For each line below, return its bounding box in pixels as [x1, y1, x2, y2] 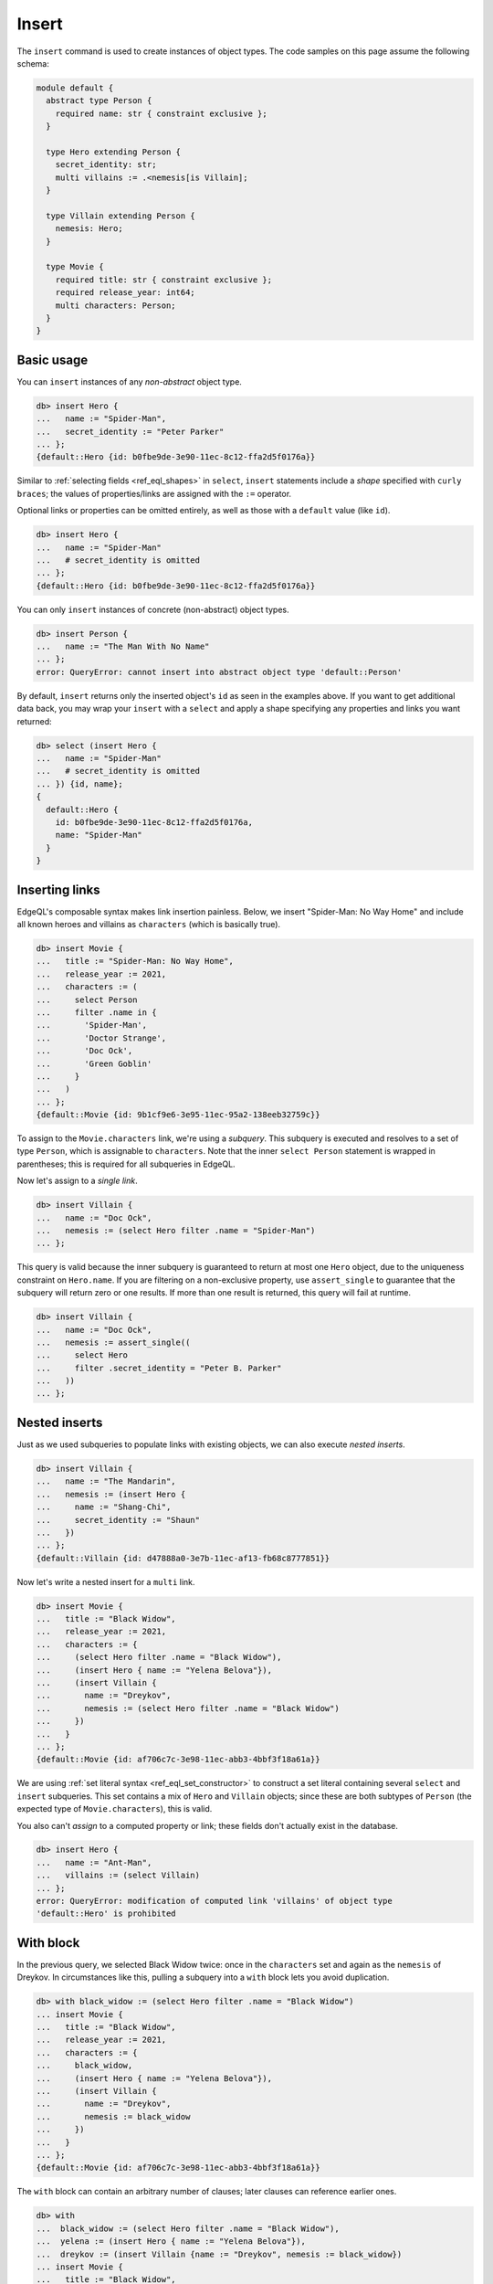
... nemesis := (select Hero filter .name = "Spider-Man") [36, 1225, 316, 1235]
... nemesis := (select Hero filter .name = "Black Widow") [36, 1703, 340, 1713]
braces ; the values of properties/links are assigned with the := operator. [16, 488, 292, 499]
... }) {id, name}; [36, 778, 123, 789]
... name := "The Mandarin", [36, 1476, 177, 1486]
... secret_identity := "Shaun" [36, 1515, 201, 1525]
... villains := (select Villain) [36, 1870, 201, 1881]
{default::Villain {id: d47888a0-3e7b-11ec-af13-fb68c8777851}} [36, 1553, 330, 1563]
